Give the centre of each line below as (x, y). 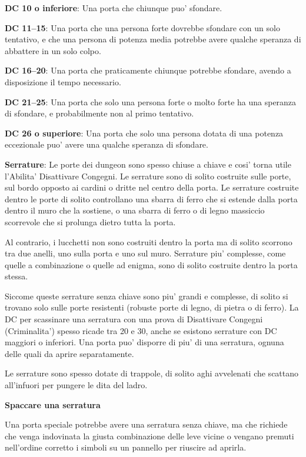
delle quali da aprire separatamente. (69, 353)
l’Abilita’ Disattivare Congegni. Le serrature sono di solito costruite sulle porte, (148, 176)
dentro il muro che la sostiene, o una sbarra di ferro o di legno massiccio (135, 210)
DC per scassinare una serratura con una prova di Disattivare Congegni (134, 319)
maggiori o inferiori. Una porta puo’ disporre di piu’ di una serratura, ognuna (144, 342)
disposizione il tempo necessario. (63, 81)
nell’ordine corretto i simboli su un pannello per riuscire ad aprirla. (126, 447)
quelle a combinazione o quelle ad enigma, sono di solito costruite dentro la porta (151, 264)
